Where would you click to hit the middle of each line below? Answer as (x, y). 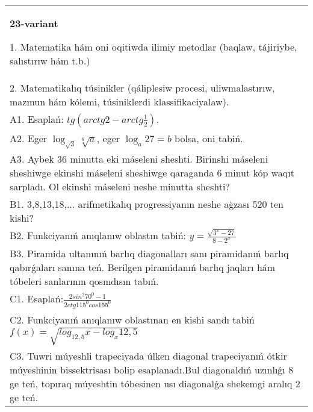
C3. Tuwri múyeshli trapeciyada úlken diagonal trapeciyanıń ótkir (148, 356)
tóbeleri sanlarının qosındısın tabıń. (84, 281)
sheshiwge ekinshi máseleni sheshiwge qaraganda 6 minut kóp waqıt (152, 173)
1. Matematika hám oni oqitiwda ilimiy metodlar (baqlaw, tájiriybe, (153, 47)
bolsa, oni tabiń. (209, 138)
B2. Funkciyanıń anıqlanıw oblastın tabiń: (98, 236)
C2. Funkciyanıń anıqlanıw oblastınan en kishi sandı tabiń (132, 320)
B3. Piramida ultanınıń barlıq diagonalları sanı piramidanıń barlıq (149, 254)
